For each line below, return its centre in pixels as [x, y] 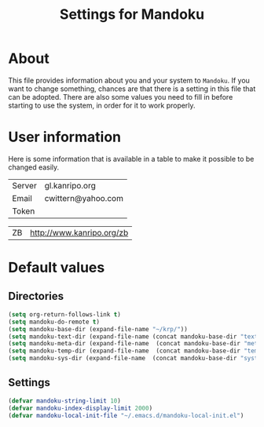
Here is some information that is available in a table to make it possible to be [131, 159]
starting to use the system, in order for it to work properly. [102, 105]
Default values [57, 268]
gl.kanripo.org [70, 185]
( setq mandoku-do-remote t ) [54, 322]
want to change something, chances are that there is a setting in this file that [132, 89]
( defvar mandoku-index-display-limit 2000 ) [81, 408]
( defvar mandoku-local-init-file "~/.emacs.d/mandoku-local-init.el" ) [126, 415]
